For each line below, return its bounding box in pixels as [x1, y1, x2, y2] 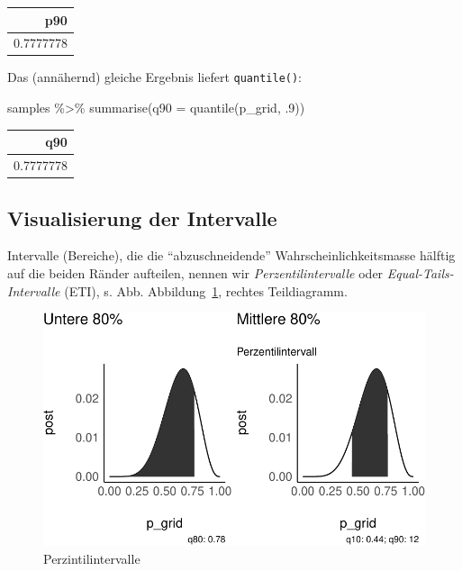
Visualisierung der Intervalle [7, 204, 277, 231]
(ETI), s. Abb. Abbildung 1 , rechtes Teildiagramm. [64, 281, 348, 300]
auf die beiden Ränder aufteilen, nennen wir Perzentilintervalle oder [7, 263, 384, 282]
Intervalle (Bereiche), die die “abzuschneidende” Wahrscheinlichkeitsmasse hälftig [7, 246, 456, 265]
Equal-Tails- [386, 263, 454, 282]
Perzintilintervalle [43, 548, 140, 567]
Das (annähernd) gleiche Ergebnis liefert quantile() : [7, 68, 303, 86]
